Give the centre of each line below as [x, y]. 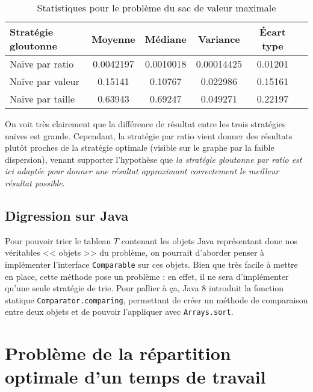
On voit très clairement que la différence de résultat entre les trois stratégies [145, 124]
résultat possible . [35, 182]
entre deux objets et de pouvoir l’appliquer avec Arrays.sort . [119, 311]
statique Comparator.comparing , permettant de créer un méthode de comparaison [156, 299]
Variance [219, 39]
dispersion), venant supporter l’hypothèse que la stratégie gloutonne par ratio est [153, 159]
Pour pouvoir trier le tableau [58, 240]
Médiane [166, 39]
